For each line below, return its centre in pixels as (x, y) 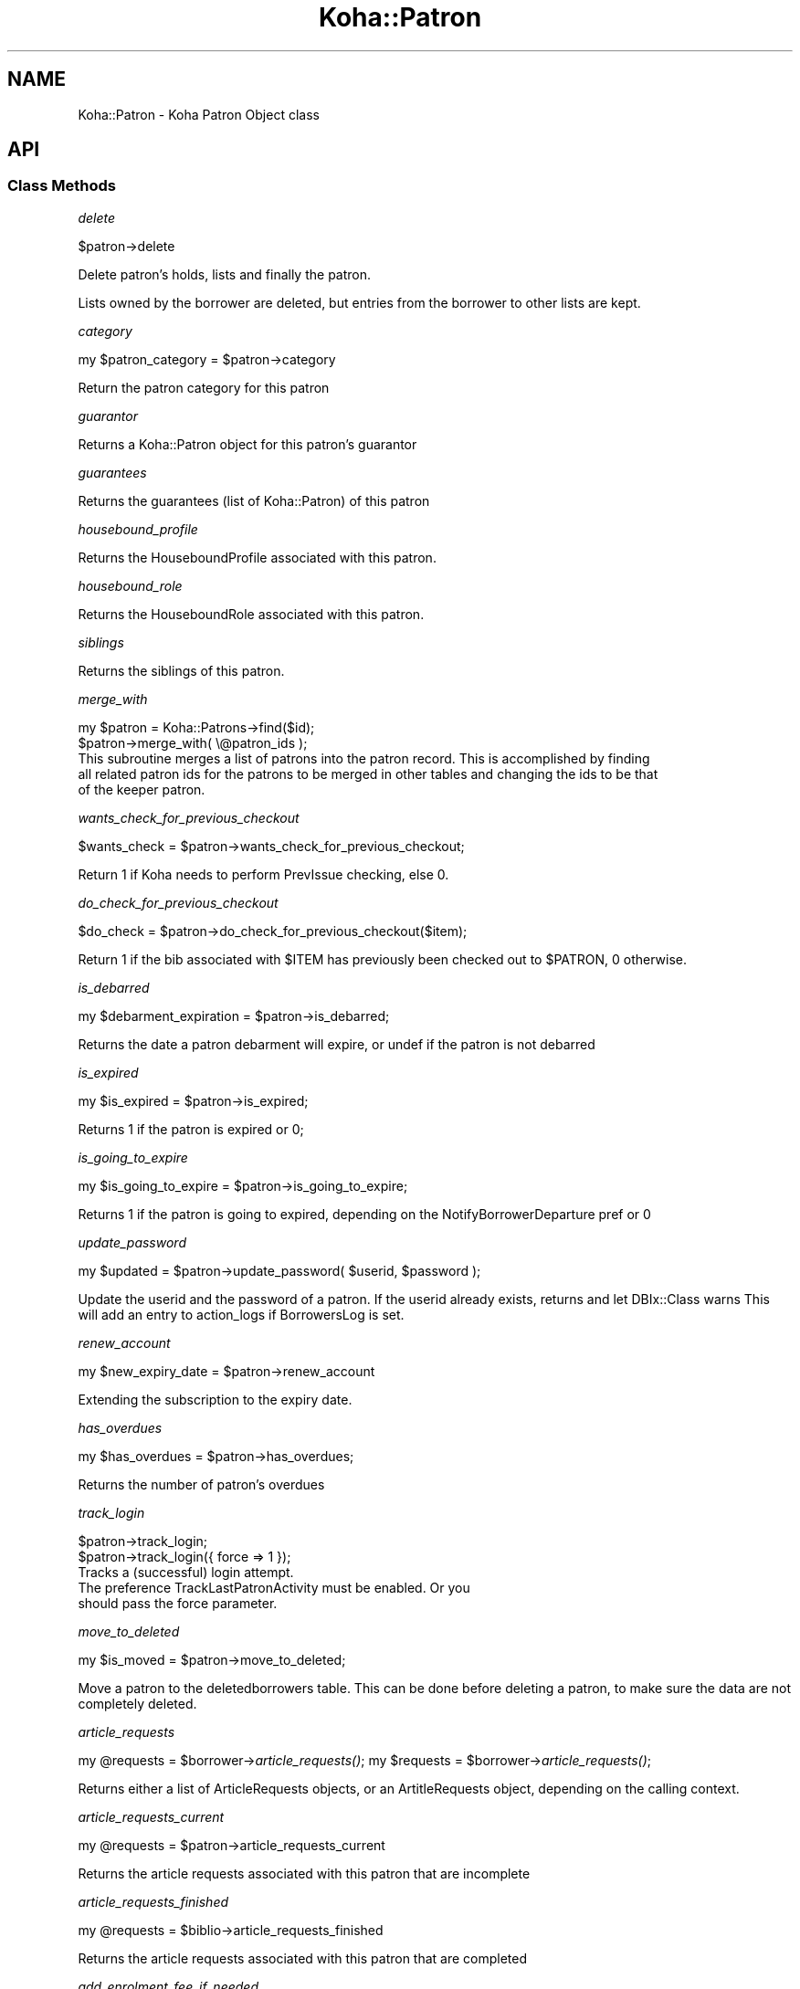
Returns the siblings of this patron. (181, 670)
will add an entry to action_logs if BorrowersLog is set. (241, 1314)
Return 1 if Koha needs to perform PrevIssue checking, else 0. (263, 874)
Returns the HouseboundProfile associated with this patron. (257, 557)
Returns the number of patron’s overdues (201, 1484)
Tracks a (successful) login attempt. (186, 1572)
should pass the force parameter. (178, 1603)
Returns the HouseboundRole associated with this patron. (251, 614)
